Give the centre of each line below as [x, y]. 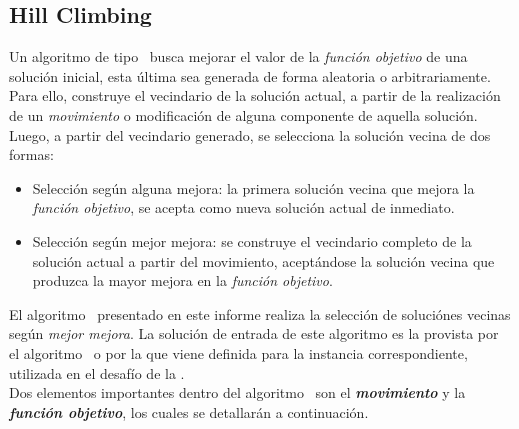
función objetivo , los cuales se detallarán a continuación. [189, 411]
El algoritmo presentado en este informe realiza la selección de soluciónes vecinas [260, 313]
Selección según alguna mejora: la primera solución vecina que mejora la [253, 187]
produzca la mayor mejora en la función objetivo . [182, 280]
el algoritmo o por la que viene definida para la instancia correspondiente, [238, 352]
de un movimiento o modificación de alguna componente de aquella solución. [243, 114]
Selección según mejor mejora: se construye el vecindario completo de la [252, 240]
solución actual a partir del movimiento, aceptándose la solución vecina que [263, 260]
